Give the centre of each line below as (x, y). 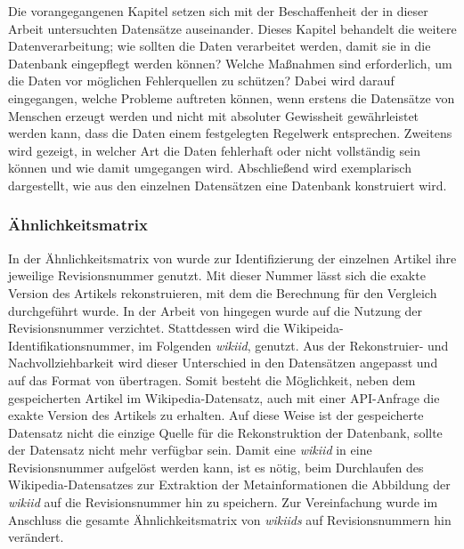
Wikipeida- (313, 328)
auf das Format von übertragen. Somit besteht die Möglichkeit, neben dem (212, 379)
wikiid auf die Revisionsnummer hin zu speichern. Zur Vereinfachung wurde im (223, 502)
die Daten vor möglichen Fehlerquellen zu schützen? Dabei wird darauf (201, 81)
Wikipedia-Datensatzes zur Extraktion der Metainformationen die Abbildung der (229, 484)
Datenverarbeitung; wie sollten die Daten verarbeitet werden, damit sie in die (220, 46)
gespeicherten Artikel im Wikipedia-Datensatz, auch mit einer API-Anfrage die (224, 397)
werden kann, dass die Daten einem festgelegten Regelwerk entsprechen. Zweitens (230, 133)
